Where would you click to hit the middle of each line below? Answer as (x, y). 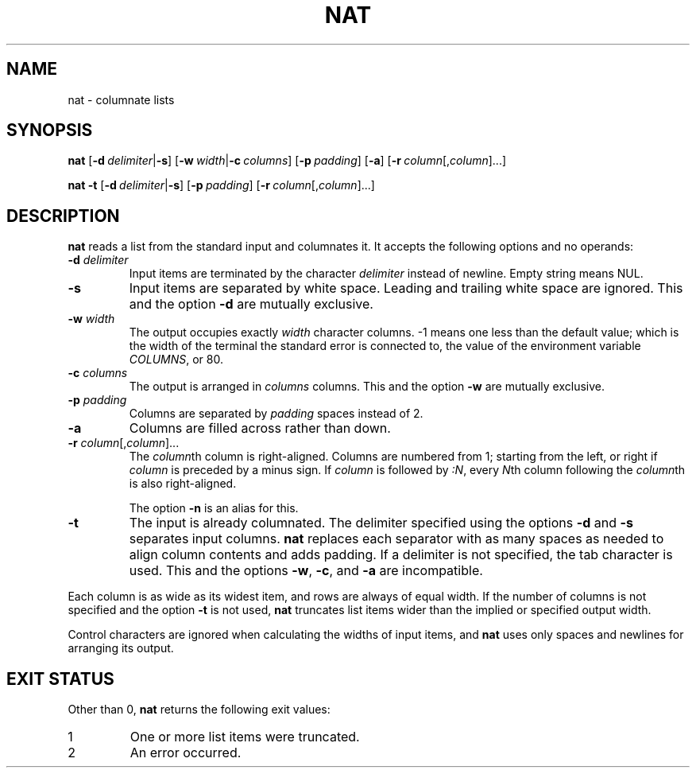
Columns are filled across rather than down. (260, 428)
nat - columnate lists (121, 99)
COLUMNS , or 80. (176, 360)
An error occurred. (186, 753)
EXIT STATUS (60, 679)
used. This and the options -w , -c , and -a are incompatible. (306, 571)
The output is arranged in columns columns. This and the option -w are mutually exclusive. (367, 387)
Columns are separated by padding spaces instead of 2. (276, 414)
